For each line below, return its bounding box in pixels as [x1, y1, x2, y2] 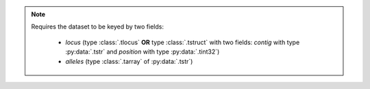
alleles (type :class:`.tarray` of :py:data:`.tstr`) [65, 57, 193, 65]
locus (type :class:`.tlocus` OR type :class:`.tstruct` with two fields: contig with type [65, 38, 300, 46]
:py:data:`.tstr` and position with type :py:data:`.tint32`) [65, 48, 220, 56]
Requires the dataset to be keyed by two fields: [31, 22, 164, 31]
